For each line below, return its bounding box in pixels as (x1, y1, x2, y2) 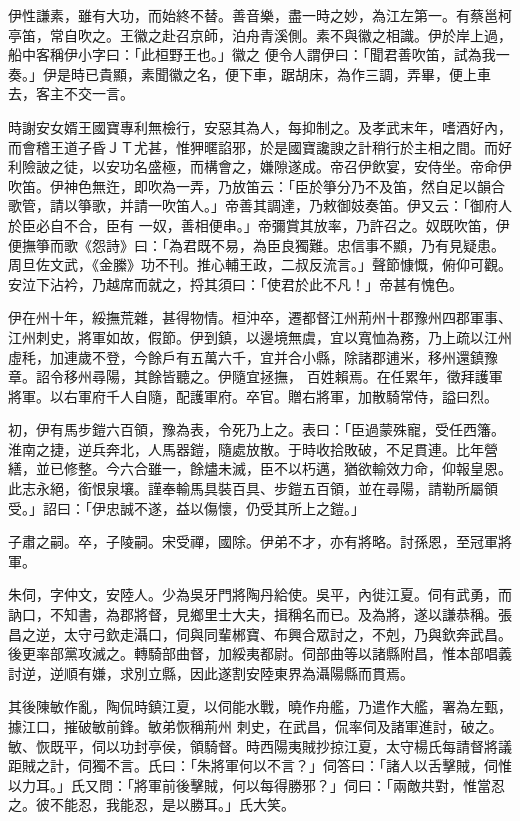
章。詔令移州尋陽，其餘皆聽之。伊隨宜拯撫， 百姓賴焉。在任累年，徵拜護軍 (8, 366, 503, 387)
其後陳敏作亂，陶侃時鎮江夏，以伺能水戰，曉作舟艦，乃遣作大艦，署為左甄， (8, 696, 512, 717)
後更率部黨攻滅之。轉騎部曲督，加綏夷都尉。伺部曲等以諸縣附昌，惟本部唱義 (8, 643, 512, 664)
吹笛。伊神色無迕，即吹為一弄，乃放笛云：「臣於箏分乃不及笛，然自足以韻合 (8, 175, 505, 196)
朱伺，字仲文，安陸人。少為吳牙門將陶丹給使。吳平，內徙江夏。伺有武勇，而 (8, 584, 512, 605)
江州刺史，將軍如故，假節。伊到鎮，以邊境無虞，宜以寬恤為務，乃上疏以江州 (8, 326, 512, 347)
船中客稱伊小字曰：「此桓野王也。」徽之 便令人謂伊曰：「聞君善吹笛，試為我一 (8, 44, 510, 65)
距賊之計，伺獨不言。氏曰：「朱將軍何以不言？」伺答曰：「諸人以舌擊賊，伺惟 (8, 755, 512, 776)
